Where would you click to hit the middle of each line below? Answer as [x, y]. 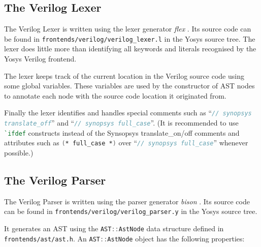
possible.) [19, 153]
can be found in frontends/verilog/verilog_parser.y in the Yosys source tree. [131, 211]
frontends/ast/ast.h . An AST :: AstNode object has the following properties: [124, 238]
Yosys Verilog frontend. [40, 59]
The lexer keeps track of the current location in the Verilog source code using [124, 75]
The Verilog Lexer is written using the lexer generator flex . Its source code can [128, 29]
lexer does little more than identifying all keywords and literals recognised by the [130, 49]
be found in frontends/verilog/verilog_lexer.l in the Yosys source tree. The [130, 38]
